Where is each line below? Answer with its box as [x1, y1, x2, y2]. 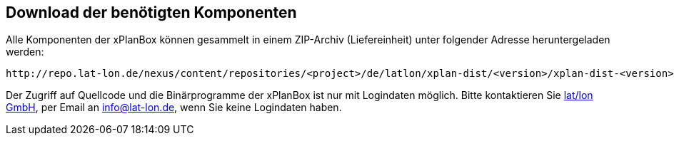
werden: [6, 46, 44, 58]
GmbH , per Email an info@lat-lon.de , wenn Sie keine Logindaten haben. [6, 101, 342, 114]
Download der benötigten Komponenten [6, 4, 297, 21]
